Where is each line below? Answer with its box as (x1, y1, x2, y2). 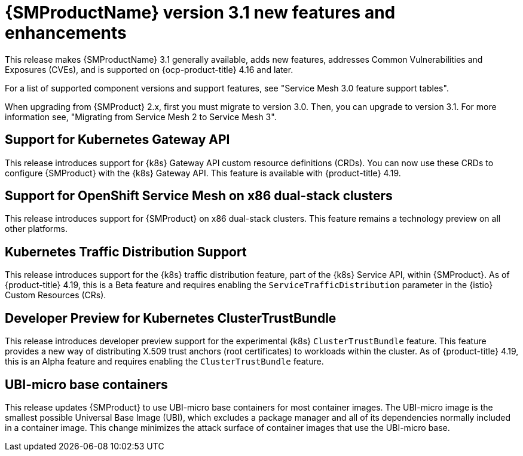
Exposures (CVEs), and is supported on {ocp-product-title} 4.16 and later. (5, 64, 293, 75)
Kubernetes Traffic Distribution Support (5, 244, 247, 259)
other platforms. (5, 224, 68, 234)
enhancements (5, 23, 127, 43)
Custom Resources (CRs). (5, 290, 106, 301)
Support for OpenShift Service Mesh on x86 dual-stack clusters (5, 188, 393, 204)
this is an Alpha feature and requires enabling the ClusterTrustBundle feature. (5, 356, 324, 367)
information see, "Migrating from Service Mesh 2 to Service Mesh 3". (5, 111, 277, 122)
